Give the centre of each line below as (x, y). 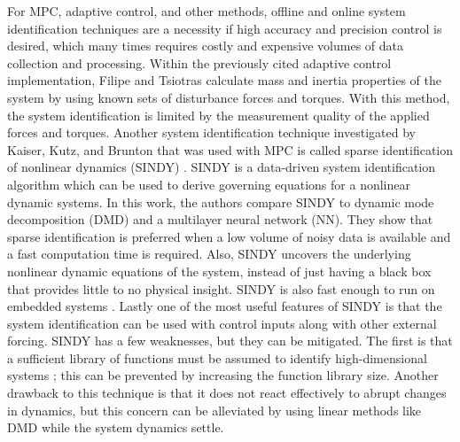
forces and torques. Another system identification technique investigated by (211, 132)
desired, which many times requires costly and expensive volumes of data (205, 46)
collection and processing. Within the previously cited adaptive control (199, 62)
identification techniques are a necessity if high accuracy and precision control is (225, 28)
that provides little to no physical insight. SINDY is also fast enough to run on (221, 288)
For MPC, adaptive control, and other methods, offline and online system (207, 11)
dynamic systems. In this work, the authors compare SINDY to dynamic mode (221, 202)
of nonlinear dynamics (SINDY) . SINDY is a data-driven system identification (222, 167)
